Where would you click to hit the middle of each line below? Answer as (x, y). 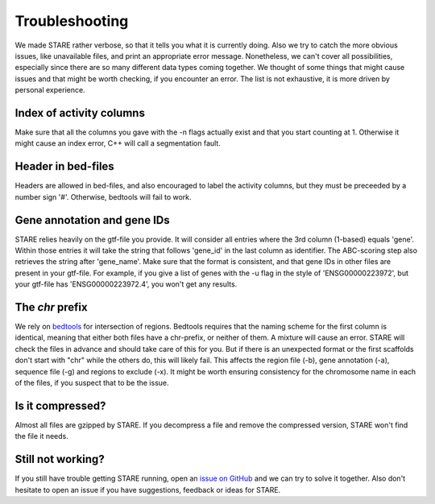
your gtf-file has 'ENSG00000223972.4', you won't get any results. (126, 284)
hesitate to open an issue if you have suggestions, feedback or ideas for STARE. (148, 490)
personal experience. (50, 90)
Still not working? (60, 459)
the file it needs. (41, 436)
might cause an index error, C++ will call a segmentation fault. (118, 143)
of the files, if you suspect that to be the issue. (92, 383)
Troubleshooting (72, 21)
